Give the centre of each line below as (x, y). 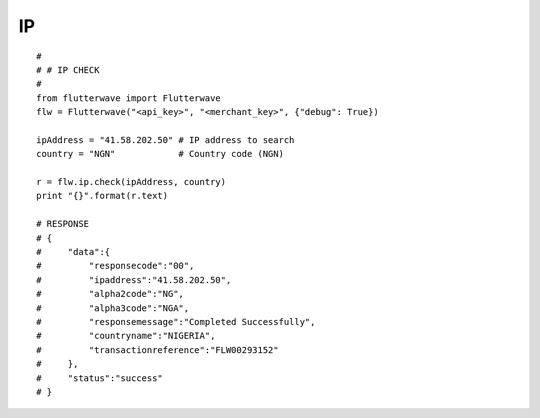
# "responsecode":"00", (115, 266)
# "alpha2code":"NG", (110, 294)
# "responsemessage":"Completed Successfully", (176, 321)
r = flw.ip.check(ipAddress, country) (131, 182)
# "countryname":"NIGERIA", (126, 336)
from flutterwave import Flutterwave (129, 98)
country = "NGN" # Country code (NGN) (160, 154)
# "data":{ (73, 252)
